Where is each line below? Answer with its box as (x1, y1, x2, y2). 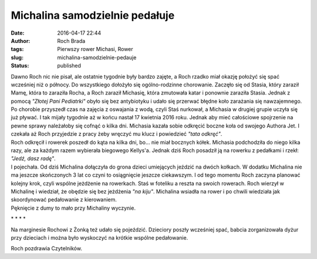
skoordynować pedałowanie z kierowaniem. (11, 196, 117, 203)
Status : (11, 62, 29, 69)
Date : (11, 29, 25, 36)
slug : (11, 53, 23, 61)
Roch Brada (57, 37, 86, 44)
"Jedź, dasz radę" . (11, 155, 56, 162)
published (57, 62, 82, 69)
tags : (11, 46, 24, 53)
